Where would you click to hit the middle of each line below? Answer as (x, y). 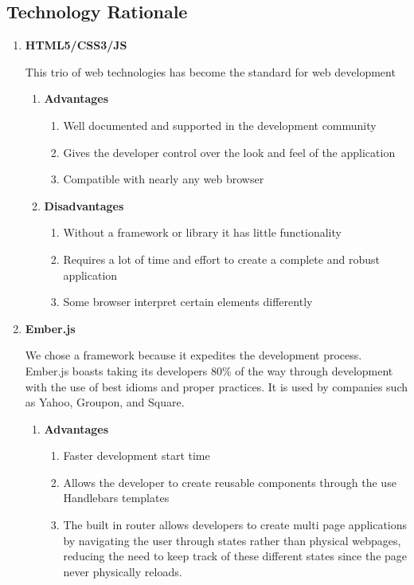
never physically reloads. (123, 571)
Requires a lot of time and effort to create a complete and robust (221, 259)
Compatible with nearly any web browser (164, 179)
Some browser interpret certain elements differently (188, 302)
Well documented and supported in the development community (220, 125)
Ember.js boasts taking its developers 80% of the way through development (209, 370)
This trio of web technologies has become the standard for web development (210, 71)
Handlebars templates (116, 498)
